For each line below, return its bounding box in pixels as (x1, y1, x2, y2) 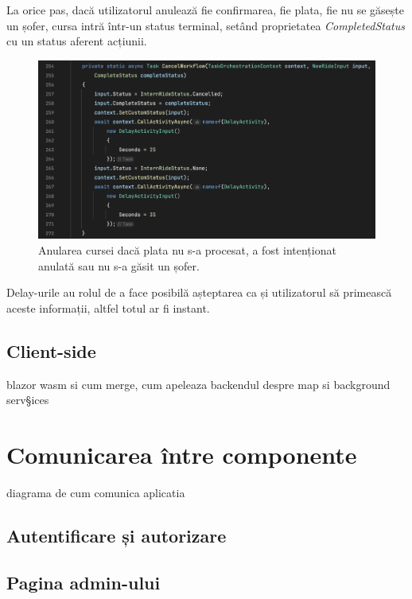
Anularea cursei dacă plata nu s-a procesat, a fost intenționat (38, 242, 336, 259)
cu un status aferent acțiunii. (6, 33, 147, 49)
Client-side (6, 338, 96, 363)
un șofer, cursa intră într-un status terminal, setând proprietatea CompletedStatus (6, 17, 405, 33)
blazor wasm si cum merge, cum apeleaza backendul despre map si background (6, 375, 391, 392)
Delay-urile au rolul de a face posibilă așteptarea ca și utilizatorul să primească (6, 284, 392, 301)
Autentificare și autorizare (6, 523, 227, 547)
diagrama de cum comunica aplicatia (6, 484, 185, 500)
